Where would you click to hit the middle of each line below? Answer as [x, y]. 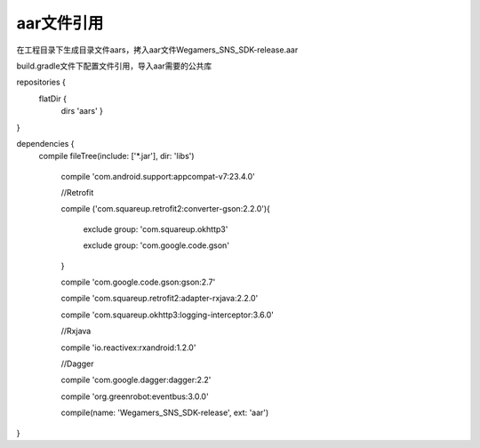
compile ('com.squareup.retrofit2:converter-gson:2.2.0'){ [166, 209]
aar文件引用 [60, 23]
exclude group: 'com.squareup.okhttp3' [156, 229]
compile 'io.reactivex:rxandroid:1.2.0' [128, 348]
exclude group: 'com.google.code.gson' [156, 245]
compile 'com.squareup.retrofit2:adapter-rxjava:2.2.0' [160, 299]
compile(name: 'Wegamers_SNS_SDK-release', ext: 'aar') [165, 412]
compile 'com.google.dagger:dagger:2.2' [136, 380]
